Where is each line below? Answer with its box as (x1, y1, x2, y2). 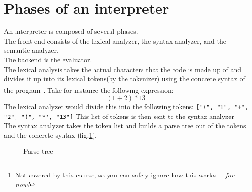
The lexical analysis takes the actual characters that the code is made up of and (4, 64, 242, 74)
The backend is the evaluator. (4, 54, 92, 64)
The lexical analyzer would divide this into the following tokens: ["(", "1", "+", (4, 101, 248, 111)
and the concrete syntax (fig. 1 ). (4, 130, 97, 140)
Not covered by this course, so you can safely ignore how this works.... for (15, 170, 234, 180)
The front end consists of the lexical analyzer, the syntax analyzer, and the (4, 35, 226, 45)
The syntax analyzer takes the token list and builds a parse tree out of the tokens (4, 120, 246, 131)
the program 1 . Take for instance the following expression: (4, 83, 173, 95)
